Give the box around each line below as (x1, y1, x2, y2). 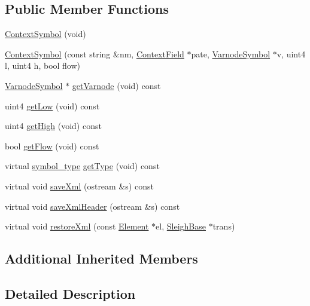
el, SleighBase (156, 220, 206, 232)
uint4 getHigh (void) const (5, 120, 102, 132)
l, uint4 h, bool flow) (5, 59, 81, 72)
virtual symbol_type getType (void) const (5, 160, 160, 172)
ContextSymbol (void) (5, 27, 86, 40)
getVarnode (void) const (72, 79, 161, 91)
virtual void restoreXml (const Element (5, 220, 149, 232)
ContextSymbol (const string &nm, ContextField (5, 47, 184, 60)
